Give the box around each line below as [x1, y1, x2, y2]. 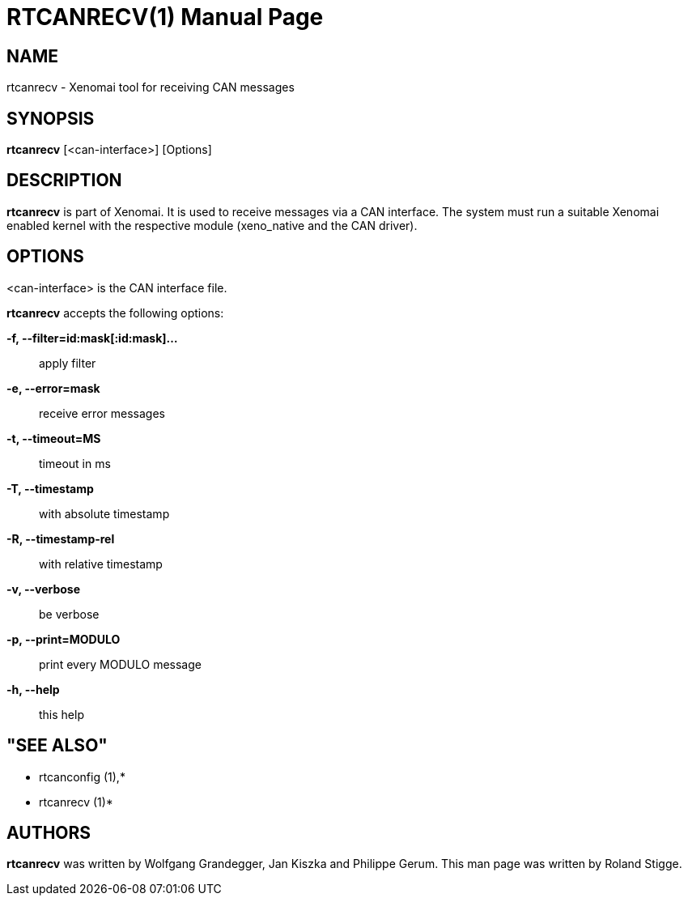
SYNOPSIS [6, 108, 95, 129]
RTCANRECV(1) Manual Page [6, 3, 324, 31]
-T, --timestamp [6, 481, 94, 496]
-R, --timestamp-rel [6, 531, 115, 546]
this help [39, 707, 84, 721]
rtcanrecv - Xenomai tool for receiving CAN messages [6, 80, 295, 95]
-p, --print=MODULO [6, 632, 121, 646]
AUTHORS [6, 822, 91, 843]
